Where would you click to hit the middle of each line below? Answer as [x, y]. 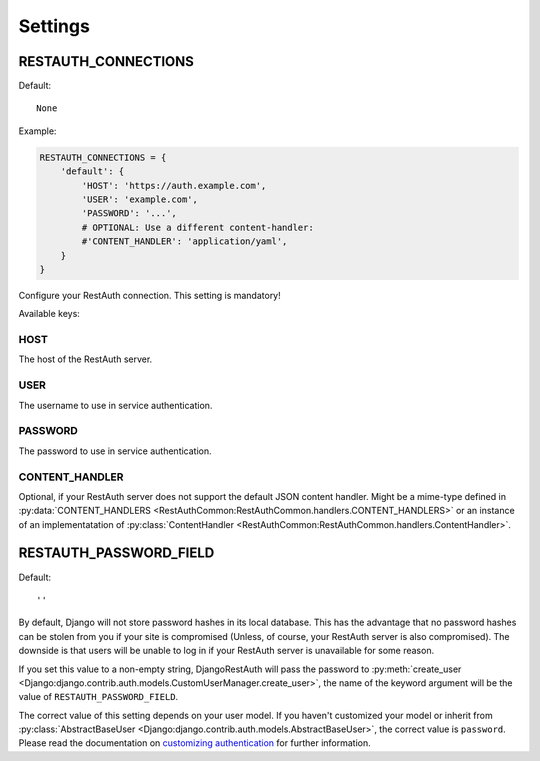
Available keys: [49, 314]
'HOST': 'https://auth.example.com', [174, 185]
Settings [54, 26]
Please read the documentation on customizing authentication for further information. [195, 743]
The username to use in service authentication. [115, 405]
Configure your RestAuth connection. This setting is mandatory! [150, 295]
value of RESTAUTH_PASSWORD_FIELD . [98, 697]
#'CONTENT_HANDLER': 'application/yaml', [184, 241]
